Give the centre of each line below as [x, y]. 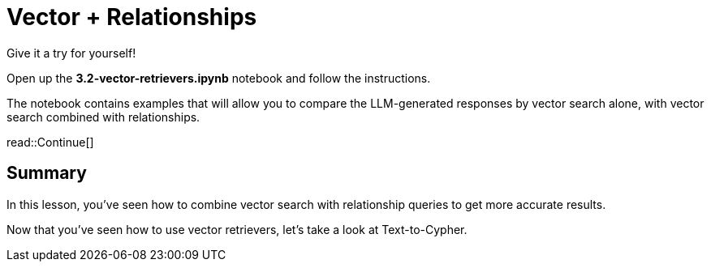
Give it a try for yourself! [71, 53]
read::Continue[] [50, 142]
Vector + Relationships [132, 17]
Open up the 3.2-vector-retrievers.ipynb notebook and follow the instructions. [219, 78]
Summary [47, 173]
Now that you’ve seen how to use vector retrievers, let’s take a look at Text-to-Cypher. [237, 229]
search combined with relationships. [103, 117]
